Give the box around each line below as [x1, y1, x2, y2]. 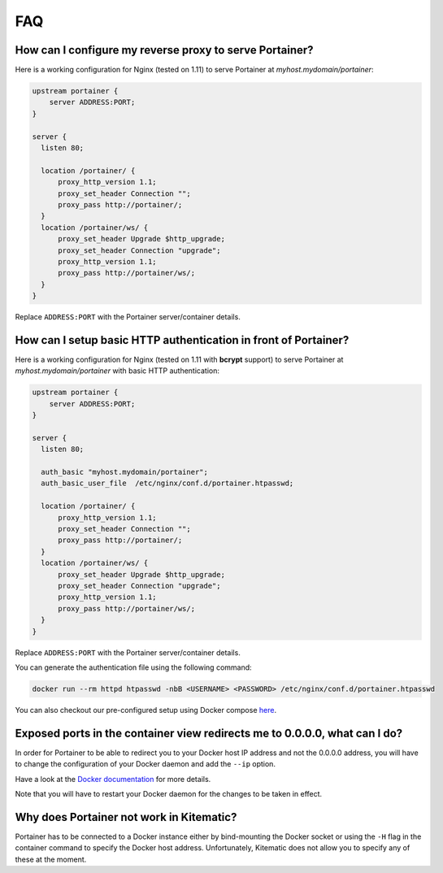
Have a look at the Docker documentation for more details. [15, 774, 211, 784]
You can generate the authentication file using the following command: [15, 662, 252, 672]
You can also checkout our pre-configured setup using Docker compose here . [15, 705, 276, 714]
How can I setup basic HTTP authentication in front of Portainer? [15, 333, 350, 347]
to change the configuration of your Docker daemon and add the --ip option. [15, 759, 276, 769]
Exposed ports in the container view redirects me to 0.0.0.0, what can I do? [15, 726, 403, 740]
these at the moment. [15, 854, 87, 864]
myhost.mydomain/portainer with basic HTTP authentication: [15, 366, 219, 376]
